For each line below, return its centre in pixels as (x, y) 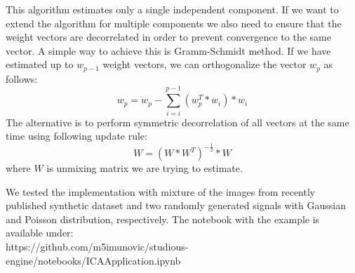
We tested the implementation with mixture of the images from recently (161, 191)
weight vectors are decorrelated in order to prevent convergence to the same (168, 37)
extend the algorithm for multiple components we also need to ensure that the (174, 23)
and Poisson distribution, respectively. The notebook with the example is (163, 219)
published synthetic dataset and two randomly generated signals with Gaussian (176, 205)
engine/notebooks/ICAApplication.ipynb (93, 260)
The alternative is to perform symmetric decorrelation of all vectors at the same (177, 122)
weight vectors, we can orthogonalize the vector (205, 64)
